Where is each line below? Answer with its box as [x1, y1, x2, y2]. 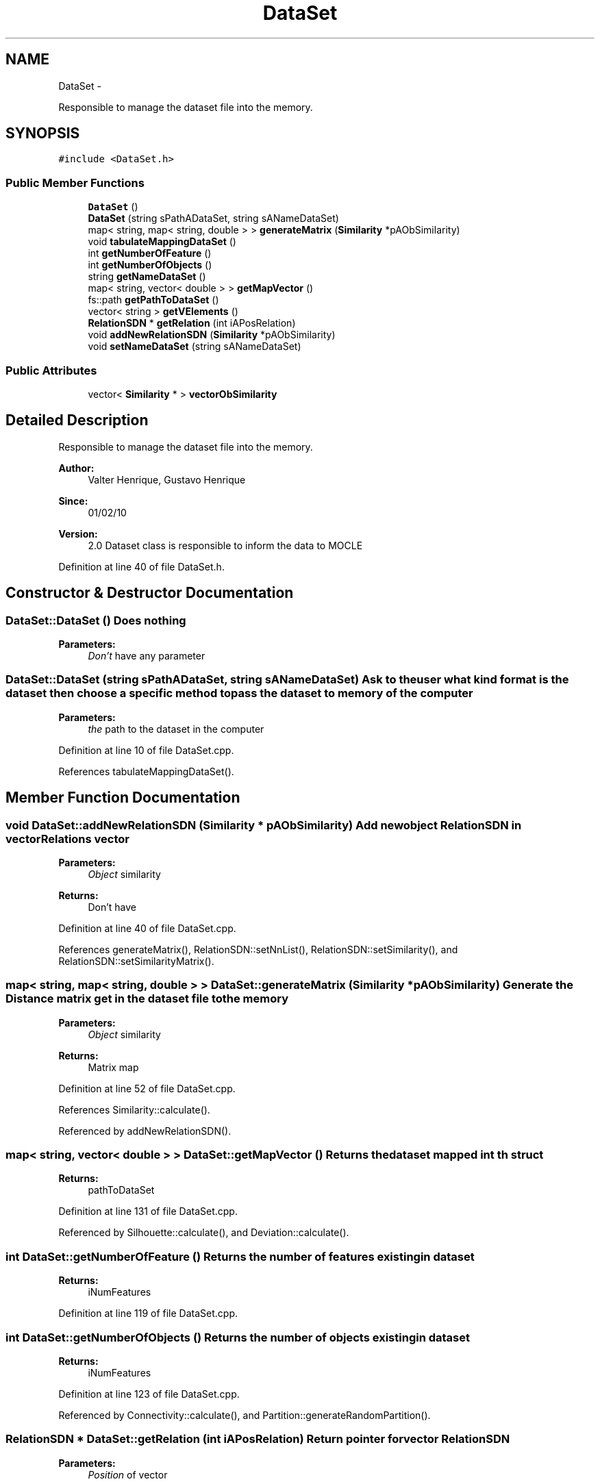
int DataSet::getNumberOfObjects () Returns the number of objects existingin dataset [5, 1330, 470, 1344]
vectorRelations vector [5, 831, 129, 846]
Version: [58, 527, 98, 540]
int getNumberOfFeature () [88, 247, 212, 260]
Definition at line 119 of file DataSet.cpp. [58, 1307, 238, 1320]
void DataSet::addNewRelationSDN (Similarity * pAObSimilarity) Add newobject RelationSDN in [5, 818, 522, 832]
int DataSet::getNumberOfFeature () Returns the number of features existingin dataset [5, 1249, 475, 1263]
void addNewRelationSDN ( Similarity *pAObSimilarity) [88, 329, 336, 341]
